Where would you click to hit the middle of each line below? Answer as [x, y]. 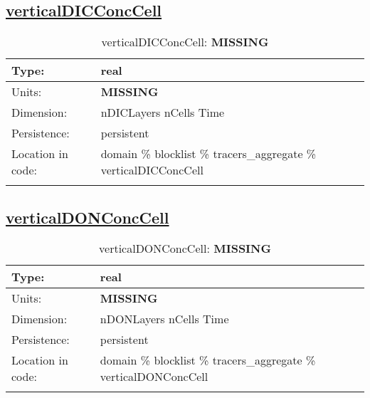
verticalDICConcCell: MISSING [185, 42]
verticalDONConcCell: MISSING [185, 248]
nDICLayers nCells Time [163, 112]
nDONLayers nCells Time [164, 319]
